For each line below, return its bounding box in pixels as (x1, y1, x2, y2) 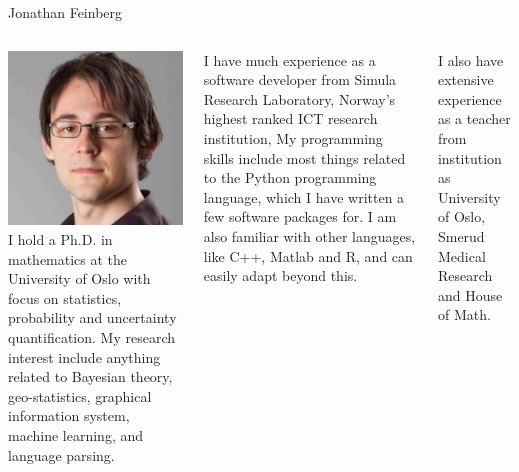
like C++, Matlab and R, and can (203, 245, 413, 266)
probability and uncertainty (8, 307, 177, 328)
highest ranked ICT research (203, 108, 378, 129)
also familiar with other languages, (203, 225, 416, 246)
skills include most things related (203, 147, 406, 168)
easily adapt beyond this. (203, 265, 358, 286)
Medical (437, 245, 486, 266)
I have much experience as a (203, 49, 376, 70)
